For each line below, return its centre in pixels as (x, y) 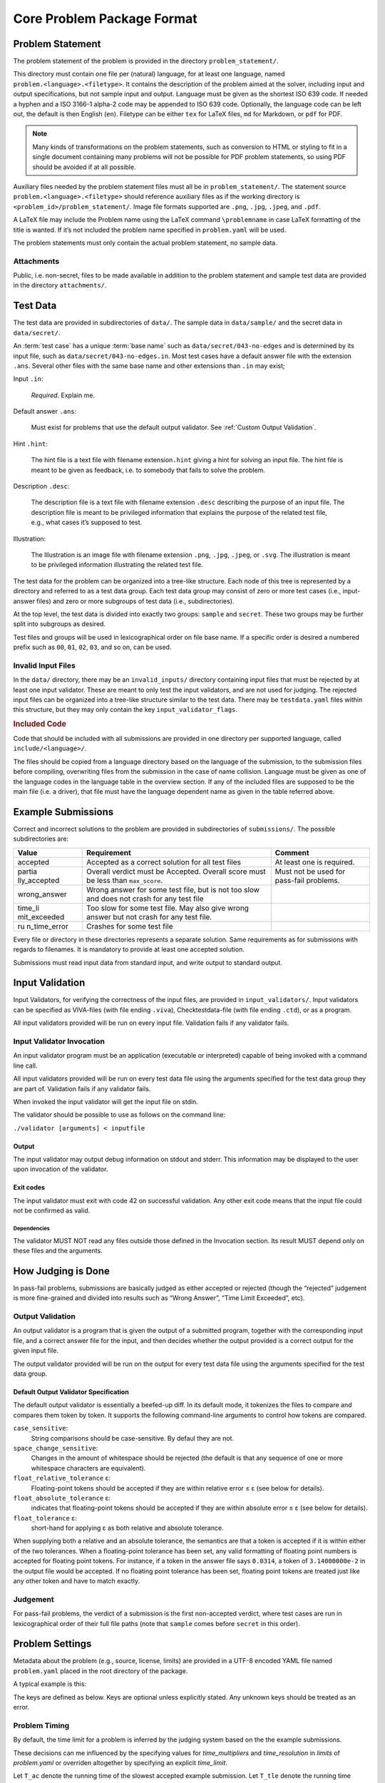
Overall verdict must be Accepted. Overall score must (176, 872)
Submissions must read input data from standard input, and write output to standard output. (148, 962)
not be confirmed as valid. (52, 1211)
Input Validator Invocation (59, 1041)
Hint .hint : (30, 444)
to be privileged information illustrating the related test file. (117, 565)
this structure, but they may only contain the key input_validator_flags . (125, 710)
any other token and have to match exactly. (77, 1581)
